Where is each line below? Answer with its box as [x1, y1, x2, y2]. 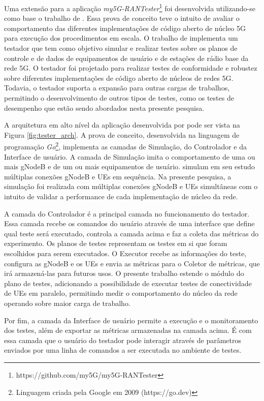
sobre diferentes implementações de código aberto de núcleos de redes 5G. [4, 72, 234, 83]
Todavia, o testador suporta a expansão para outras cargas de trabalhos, [4, 82, 230, 93]
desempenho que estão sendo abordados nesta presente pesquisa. [4, 102, 205, 113]
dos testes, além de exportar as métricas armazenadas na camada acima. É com [4, 325, 252, 335]
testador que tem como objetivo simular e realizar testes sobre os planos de [4, 43, 238, 53]
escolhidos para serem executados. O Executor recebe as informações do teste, [4, 248, 247, 258]
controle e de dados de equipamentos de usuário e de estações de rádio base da [4, 52, 249, 63]
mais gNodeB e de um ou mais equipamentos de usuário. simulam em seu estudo [4, 161, 255, 172]
